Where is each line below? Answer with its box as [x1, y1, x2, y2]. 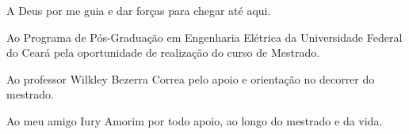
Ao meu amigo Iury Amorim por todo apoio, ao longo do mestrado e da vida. [6, 112, 383, 128]
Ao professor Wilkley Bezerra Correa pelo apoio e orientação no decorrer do [6, 70, 375, 87]
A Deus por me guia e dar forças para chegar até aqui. [6, 2, 271, 18]
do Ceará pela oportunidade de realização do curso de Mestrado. [6, 44, 320, 61]
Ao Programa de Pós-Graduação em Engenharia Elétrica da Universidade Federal [6, 28, 403, 45]
